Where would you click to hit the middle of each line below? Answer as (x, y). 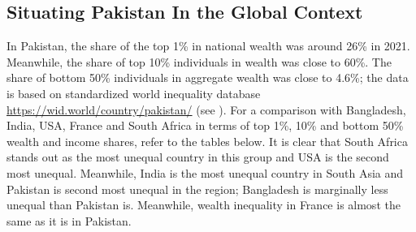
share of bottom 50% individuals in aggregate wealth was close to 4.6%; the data (208, 77)
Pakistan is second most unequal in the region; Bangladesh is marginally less (197, 189)
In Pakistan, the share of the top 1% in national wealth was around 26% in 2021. (208, 46)
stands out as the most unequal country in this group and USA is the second (198, 157)
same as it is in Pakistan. (69, 220)
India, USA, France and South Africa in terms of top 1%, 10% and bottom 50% (205, 125)
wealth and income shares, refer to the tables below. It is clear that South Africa (207, 141)
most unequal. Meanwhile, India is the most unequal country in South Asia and (205, 172)
